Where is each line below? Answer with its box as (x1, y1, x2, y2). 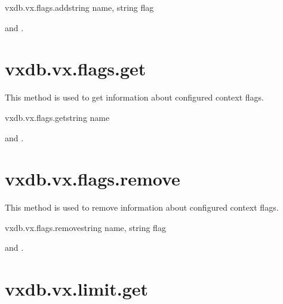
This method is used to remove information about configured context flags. (5, 201, 279, 214)
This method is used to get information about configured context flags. (5, 91, 264, 104)
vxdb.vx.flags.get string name (5, 111, 110, 123)
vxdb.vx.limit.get (5, 276, 149, 301)
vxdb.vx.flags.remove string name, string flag (5, 221, 166, 233)
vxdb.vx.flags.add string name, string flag (5, 1, 154, 13)
